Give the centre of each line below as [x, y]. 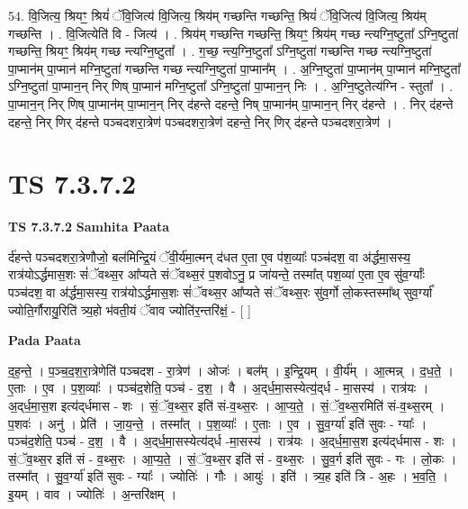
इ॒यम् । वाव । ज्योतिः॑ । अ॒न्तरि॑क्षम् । [93, 494]
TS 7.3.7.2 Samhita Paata [89, 227]
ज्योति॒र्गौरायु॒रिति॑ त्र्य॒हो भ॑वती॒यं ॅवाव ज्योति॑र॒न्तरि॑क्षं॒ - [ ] [130, 309]
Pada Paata [45, 340]
